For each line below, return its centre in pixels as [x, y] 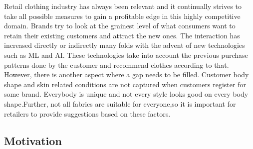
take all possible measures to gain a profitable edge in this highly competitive [122, 16]
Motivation [33, 140]
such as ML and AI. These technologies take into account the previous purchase [126, 55]
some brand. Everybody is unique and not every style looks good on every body [126, 94]
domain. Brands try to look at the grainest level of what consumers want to [120, 26]
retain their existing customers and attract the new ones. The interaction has [122, 35]
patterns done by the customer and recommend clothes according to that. [117, 65]
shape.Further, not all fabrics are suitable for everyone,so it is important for [120, 103]
